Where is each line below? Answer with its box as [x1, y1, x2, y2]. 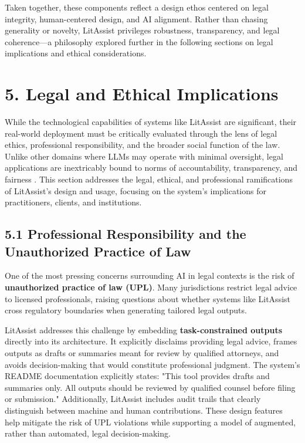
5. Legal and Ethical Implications [5, 82, 279, 106]
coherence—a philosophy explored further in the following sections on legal [5, 35, 273, 48]
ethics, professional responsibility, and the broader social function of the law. [5, 138, 280, 151]
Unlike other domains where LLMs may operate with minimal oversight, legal [5, 150, 283, 162]
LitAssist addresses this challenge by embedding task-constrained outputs [5, 323, 283, 336]
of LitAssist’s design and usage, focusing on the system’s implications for [5, 184, 266, 197]
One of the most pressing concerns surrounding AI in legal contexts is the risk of [5, 269, 294, 282]
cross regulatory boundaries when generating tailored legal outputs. [5, 304, 247, 316]
